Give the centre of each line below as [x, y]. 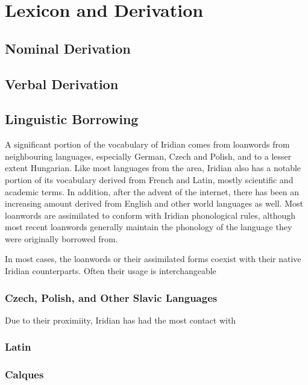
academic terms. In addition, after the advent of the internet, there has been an [152, 191]
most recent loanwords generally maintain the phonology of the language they [149, 227]
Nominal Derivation [68, 48]
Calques [24, 374]
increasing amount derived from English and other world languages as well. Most [154, 203]
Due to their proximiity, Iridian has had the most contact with [121, 320]
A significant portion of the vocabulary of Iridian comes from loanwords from [147, 144]
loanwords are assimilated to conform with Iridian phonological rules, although [150, 215]
